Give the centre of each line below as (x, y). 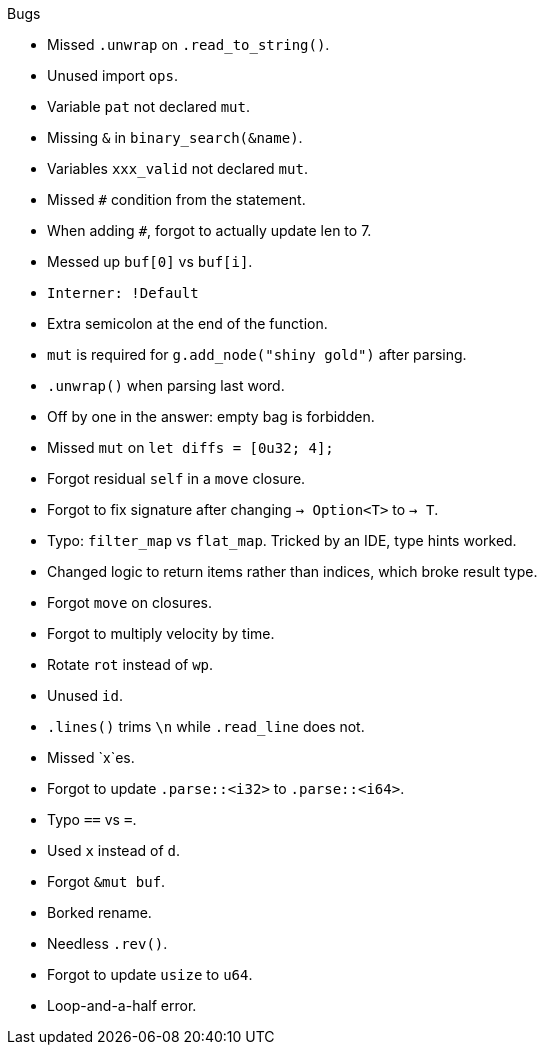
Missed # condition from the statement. (176, 199)
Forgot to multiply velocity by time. (161, 633)
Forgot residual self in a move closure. (176, 478)
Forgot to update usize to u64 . (150, 974)
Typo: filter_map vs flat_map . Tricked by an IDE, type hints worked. (282, 540)
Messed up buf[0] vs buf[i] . (150, 261)
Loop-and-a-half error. (122, 1005)
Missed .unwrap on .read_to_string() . (188, 44)
